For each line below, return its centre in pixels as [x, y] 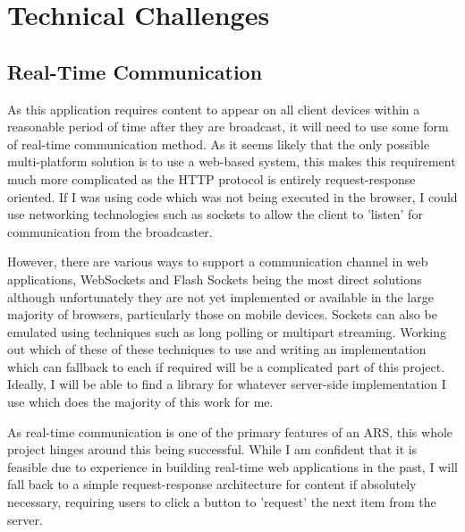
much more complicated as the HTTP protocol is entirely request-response [211, 178]
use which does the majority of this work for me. [140, 402]
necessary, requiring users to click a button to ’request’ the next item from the [222, 502]
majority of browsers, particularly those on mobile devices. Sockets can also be [222, 314]
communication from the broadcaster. [110, 231]
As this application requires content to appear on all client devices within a [214, 109]
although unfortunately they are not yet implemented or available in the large [220, 296]
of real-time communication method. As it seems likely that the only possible [219, 144]
